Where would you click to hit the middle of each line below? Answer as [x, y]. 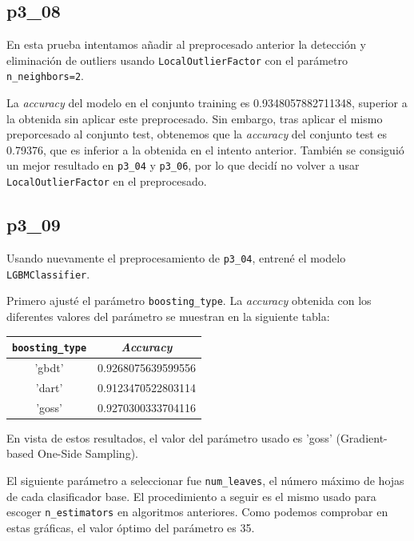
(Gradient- [362, 437]
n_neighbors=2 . [45, 76]
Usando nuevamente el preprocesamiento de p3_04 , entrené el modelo [176, 258]
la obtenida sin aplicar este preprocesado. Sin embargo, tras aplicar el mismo [195, 118]
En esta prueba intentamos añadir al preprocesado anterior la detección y [186, 44]
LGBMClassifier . [48, 273]
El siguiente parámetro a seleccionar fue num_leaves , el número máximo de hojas [205, 480]
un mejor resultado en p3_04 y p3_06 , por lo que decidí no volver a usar [183, 165]
